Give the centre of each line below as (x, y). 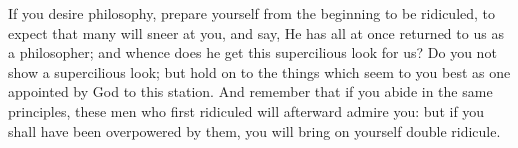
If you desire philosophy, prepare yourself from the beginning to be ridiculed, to (252, 13)
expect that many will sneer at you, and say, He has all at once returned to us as (256, 32)
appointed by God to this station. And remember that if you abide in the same (250, 91)
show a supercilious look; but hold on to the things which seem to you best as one (259, 71)
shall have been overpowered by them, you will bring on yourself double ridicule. (254, 130)
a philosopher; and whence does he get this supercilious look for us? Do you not (252, 52)
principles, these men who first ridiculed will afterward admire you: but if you (246, 110)
